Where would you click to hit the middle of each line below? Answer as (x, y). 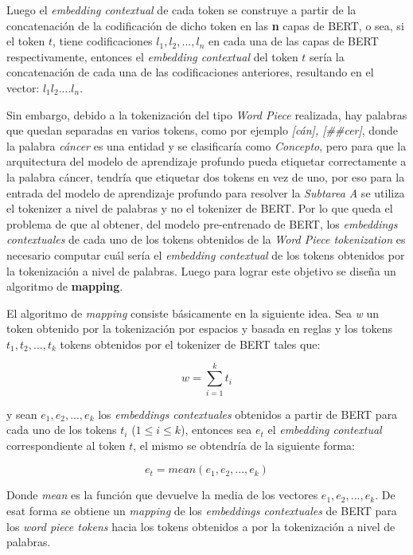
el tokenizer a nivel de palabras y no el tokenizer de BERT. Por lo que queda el (200, 208)
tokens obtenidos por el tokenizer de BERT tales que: (190, 344)
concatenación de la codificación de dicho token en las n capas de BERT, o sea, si (205, 25)
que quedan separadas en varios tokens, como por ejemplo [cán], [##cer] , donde (202, 130)
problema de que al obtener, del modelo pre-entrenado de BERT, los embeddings (202, 223)
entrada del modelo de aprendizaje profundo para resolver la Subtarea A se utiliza (206, 192)
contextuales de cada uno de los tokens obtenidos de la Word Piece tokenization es (206, 239)
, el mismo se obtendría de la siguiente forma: (244, 445)
